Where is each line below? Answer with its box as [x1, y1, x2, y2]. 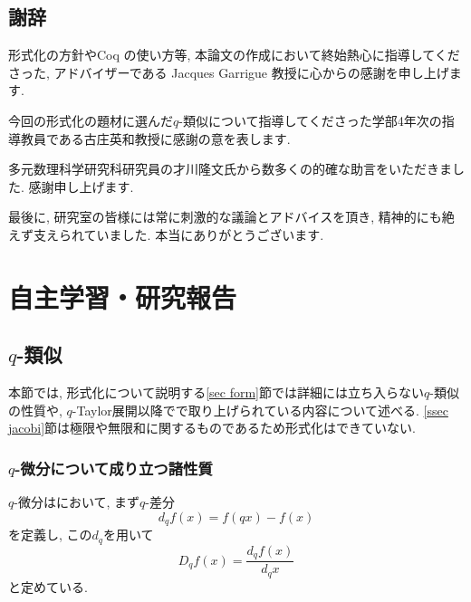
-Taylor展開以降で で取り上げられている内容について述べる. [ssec [72, 400, 448, 419]
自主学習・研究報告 [8, 278, 237, 315]
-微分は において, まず [14, 492, 140, 511]
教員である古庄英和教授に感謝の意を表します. [20, 129, 291, 148]
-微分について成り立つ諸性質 [14, 456, 213, 479]
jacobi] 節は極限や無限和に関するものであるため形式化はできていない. [8, 418, 416, 437]
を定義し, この [8, 525, 92, 544]
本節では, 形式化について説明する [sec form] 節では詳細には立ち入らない [8, 383, 424, 402]
